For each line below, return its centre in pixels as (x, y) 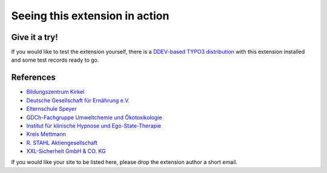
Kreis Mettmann (46, 134)
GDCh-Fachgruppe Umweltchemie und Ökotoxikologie (94, 117)
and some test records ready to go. (55, 60)
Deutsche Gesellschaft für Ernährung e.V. (78, 100)
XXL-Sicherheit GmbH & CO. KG (66, 151)
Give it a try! (35, 37)
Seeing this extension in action (90, 16)
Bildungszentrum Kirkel (55, 92)
